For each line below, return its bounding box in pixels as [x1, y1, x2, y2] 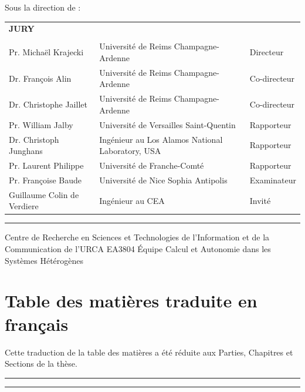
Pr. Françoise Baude [9, 173, 82, 186]
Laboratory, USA [99, 145, 161, 157]
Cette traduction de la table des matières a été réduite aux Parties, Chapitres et [5, 346, 293, 358]
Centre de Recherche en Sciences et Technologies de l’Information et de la [5, 231, 270, 243]
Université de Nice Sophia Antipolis [99, 173, 228, 186]
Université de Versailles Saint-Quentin [99, 118, 236, 130]
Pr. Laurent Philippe [9, 159, 84, 172]
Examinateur [249, 173, 296, 186]
